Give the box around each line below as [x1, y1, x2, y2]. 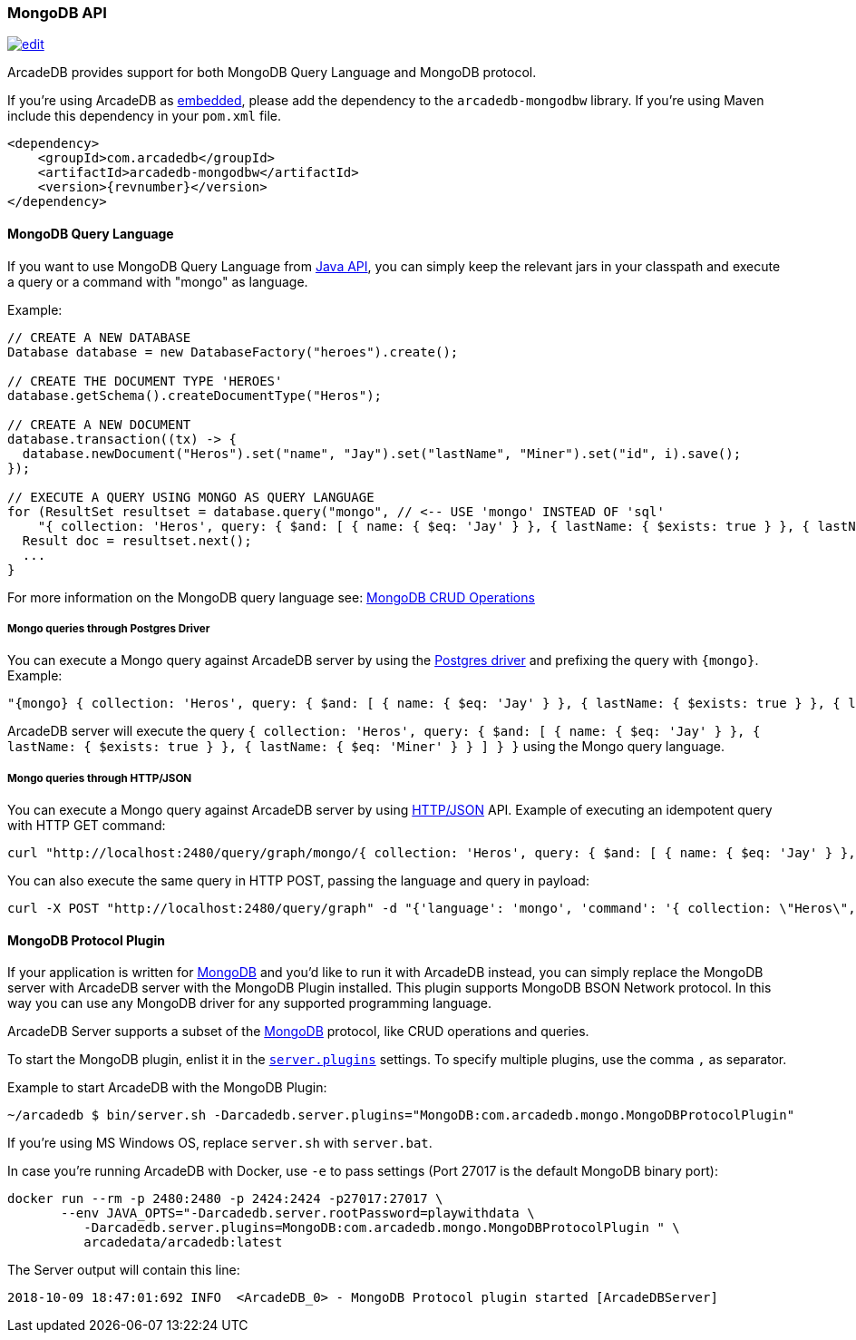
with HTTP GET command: [7, 817, 166, 834]
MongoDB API [7, 4, 107, 22]
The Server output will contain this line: [7, 1262, 240, 1278]
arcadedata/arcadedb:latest [83, 1235, 283, 1250]
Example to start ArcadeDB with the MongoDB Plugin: [7, 1080, 327, 1096]
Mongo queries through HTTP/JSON [7, 771, 192, 785]
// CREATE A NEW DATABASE [7, 329, 191, 345]
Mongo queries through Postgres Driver [7, 621, 210, 635]
